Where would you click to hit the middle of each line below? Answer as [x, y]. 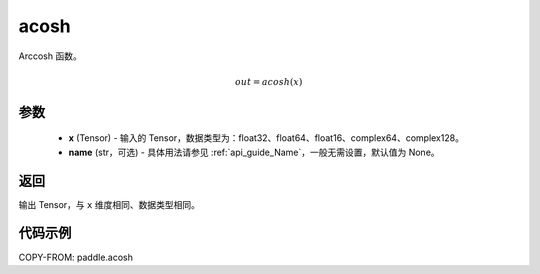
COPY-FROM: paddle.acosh [76, 257]
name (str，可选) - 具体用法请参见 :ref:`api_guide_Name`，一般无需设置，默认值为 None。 [254, 152]
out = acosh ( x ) [269, 81]
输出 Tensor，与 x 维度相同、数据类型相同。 [109, 204]
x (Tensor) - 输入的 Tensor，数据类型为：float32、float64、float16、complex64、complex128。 [266, 138]
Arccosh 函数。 [50, 56]
